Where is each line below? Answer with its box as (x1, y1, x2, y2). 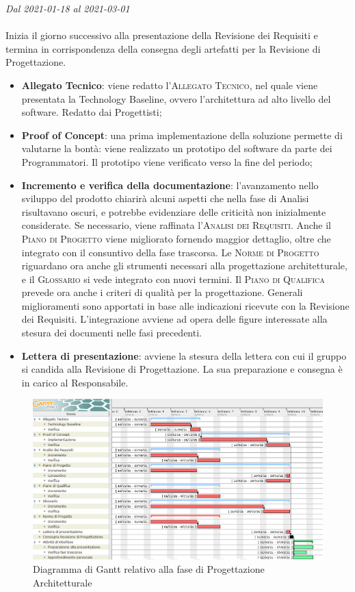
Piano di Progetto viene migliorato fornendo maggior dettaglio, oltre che (21, 231, 331, 245)
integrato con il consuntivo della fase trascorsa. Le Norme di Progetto (21, 245, 319, 259)
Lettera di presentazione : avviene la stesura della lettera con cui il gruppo (21, 348, 347, 362)
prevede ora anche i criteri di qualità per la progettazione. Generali (21, 285, 303, 299)
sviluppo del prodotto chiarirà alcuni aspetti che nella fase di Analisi (21, 191, 309, 206)
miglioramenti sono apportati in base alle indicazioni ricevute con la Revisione (21, 298, 350, 312)
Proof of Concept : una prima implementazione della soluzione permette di (21, 127, 343, 142)
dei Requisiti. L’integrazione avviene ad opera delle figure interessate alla (21, 312, 328, 326)
